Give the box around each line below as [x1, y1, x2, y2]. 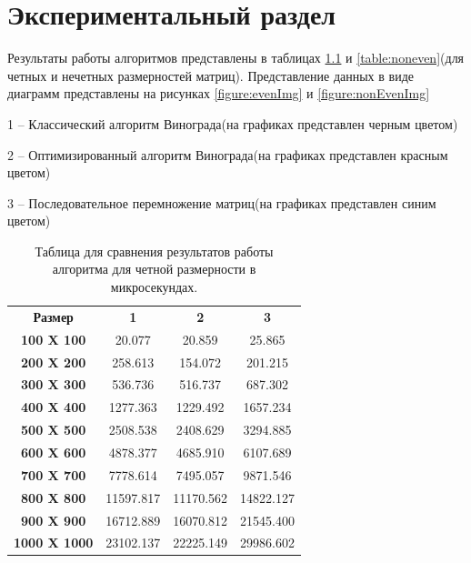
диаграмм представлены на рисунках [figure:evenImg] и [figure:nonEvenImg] [7, 84, 430, 103]
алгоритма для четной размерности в [52, 259, 256, 278]
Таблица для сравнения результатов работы [35, 241, 274, 260]
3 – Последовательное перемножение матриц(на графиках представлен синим [7, 193, 436, 212]
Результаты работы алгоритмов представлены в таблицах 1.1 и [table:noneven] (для [7, 48, 465, 67]
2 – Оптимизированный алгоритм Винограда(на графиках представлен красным [7, 145, 448, 164]
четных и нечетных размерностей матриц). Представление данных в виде [7, 65, 414, 85]
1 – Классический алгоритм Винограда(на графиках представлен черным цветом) [7, 114, 458, 133]
